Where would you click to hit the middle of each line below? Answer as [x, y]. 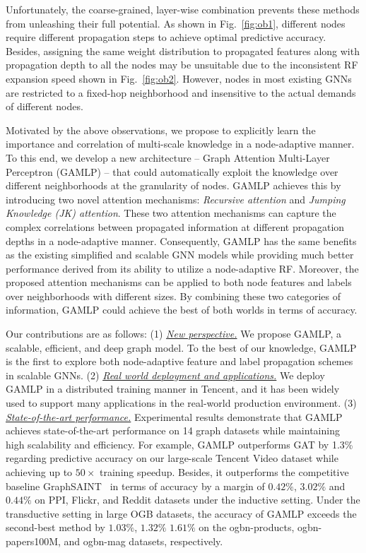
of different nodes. [45, 106]
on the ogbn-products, [247, 527]
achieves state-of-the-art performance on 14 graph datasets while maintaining [173, 430]
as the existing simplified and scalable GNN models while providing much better [180, 255]
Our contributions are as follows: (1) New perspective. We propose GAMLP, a [174, 334]
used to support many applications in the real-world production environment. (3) [181, 403]
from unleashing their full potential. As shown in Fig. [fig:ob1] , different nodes [176, 23]
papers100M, [33, 541]
